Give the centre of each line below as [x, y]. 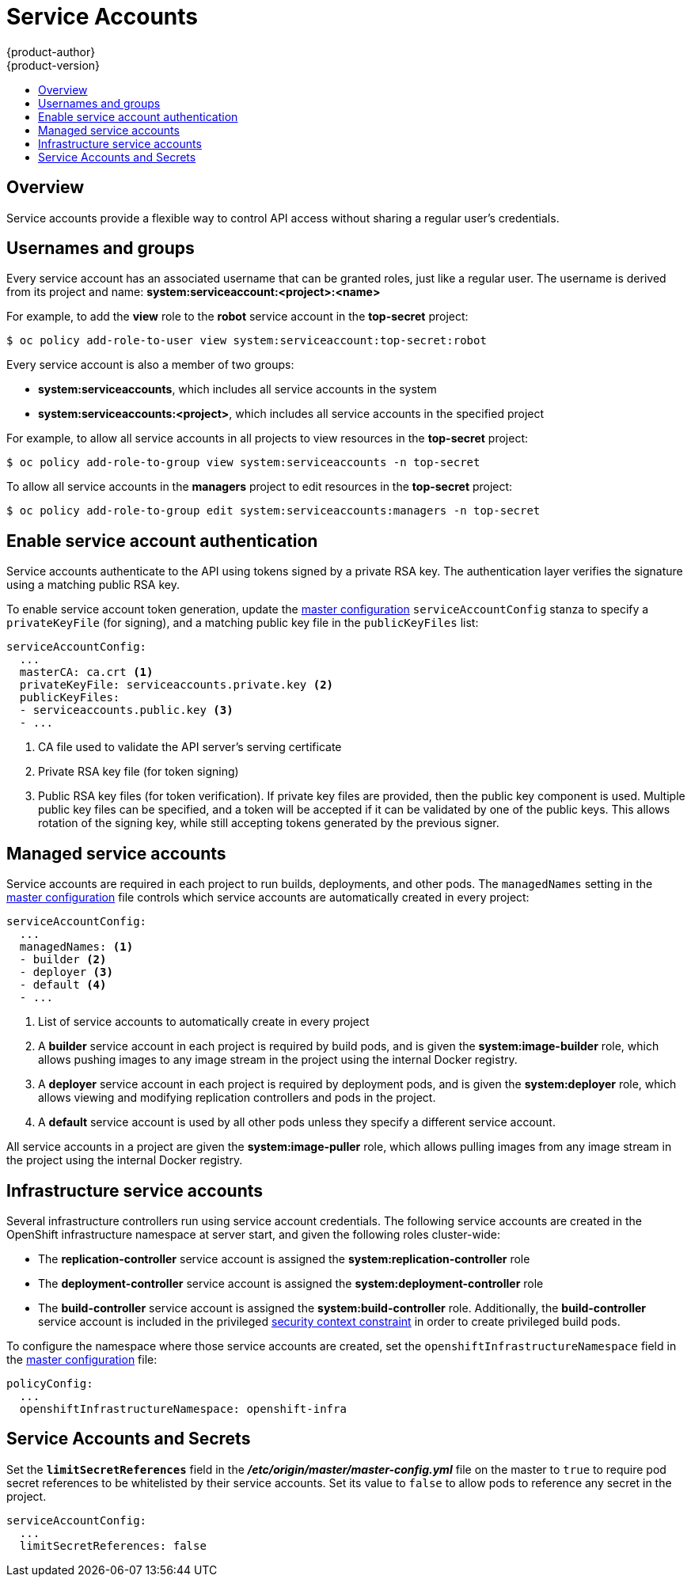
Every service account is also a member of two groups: [150, 365]
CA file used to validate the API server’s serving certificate [190, 747]
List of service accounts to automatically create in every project [204, 1022]
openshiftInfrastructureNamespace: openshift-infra [183, 1408]
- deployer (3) [66, 972]
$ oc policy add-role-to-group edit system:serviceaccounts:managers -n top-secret [273, 511]
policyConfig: [50, 1383]
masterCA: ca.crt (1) [86, 672]
